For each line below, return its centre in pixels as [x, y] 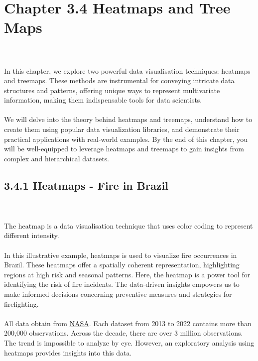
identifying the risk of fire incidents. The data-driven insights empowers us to [122, 284]
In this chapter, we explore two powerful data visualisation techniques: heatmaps [127, 70]
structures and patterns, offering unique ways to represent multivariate [112, 90]
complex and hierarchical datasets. [57, 158]
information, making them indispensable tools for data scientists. [103, 100]
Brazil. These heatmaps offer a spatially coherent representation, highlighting [122, 265]
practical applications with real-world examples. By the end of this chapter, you [126, 139]
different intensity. [32, 235]
